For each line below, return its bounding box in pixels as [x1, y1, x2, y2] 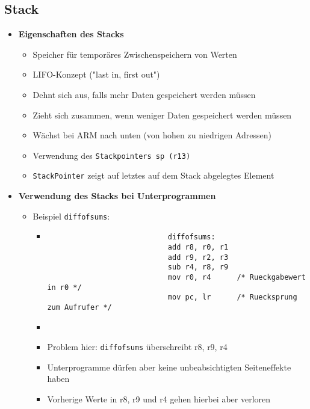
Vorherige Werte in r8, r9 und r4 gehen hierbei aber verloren [47, 393, 271, 405]
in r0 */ [47, 283, 82, 292]
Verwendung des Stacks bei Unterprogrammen [18, 189, 216, 202]
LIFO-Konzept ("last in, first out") [33, 68, 160, 81]
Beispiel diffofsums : [33, 209, 110, 222]
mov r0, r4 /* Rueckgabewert [167, 272, 306, 281]
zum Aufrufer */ [47, 303, 112, 312]
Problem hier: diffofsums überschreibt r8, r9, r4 [47, 340, 228, 353]
